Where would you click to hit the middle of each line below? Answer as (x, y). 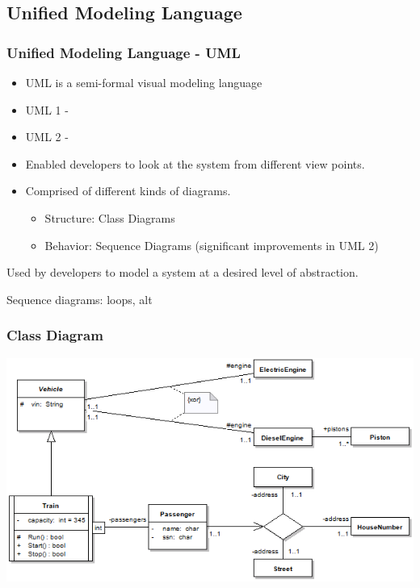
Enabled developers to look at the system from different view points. (195, 163)
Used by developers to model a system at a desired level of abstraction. (183, 272)
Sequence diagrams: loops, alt (80, 299)
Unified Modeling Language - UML (124, 52)
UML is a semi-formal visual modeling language (144, 82)
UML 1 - (47, 109)
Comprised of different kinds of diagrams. (128, 191)
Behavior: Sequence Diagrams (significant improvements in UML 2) (212, 245)
